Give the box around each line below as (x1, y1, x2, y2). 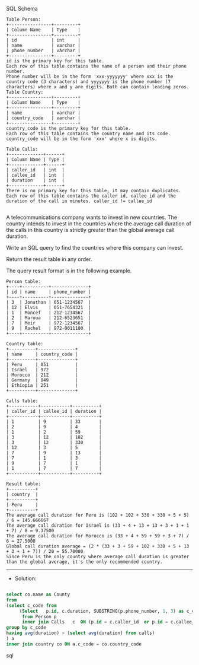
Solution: (14, 575, 37, 582)
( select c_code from (6, 602, 57, 609)
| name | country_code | (6, 351, 78, 357)
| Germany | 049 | (6, 377, 78, 383)
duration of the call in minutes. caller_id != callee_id (6, 198, 152, 204)
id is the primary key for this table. (6, 58, 105, 64)
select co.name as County (6, 591, 70, 597)
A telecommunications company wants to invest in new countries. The (6, 214, 178, 221)
